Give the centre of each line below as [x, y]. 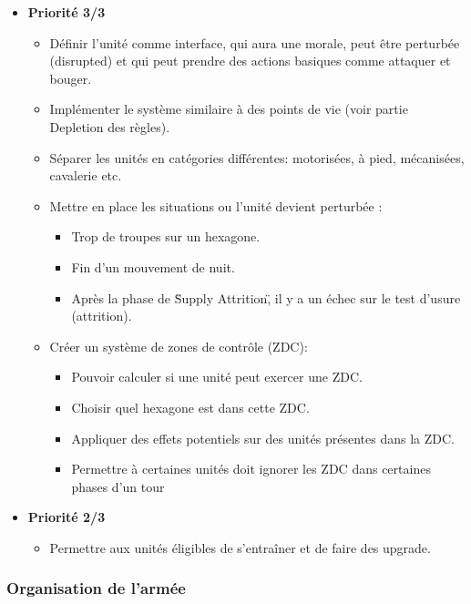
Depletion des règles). [110, 126]
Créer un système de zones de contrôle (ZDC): [179, 346]
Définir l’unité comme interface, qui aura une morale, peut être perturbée [255, 42]
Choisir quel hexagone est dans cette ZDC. [190, 407]
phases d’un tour [118, 486]
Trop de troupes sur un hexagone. [166, 236]
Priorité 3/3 [67, 12]
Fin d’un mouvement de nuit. [153, 266]
